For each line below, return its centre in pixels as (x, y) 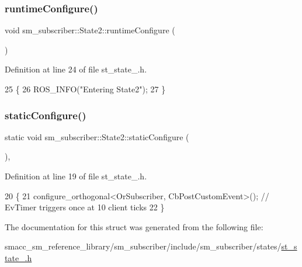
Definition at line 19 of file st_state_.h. (76, 176)
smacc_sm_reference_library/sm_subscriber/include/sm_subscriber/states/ (143, 246)
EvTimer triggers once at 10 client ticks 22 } (85, 207)
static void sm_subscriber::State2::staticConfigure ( (97, 136)
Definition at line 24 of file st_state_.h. (76, 69)
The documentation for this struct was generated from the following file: (134, 226)
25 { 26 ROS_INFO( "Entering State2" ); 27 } (85, 89)
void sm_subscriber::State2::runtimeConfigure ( (90, 30)
